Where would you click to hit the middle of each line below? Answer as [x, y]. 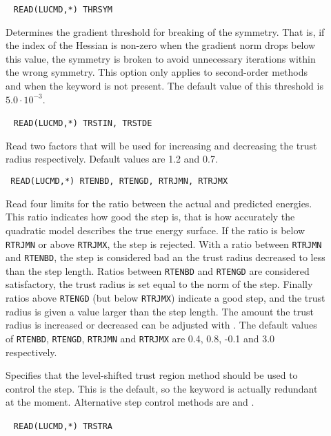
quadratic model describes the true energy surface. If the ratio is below [156, 230]
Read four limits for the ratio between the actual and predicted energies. [159, 203]
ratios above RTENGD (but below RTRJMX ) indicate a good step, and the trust [165, 298]
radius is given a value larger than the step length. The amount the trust [160, 311]
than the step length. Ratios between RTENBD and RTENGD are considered [158, 270]
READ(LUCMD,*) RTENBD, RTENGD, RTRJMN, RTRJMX [119, 181]
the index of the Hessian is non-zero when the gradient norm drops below [161, 45]
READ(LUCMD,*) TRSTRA [63, 426]
